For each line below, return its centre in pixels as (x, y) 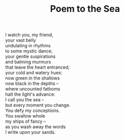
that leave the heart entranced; (37, 67)
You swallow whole (25, 116)
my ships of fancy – (26, 121)
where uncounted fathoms (33, 89)
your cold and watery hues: (34, 73)
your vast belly (21, 40)
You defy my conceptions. (33, 110)
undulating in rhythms (28, 46)
